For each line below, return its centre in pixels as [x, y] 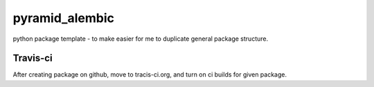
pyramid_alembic [63, 18]
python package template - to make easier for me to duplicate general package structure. [141, 39]
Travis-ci [33, 58]
